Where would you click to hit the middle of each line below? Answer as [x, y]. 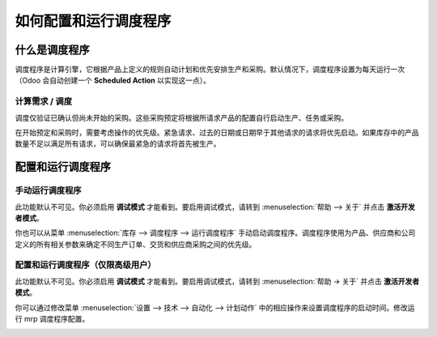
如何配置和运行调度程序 [93, 21]
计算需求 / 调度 [44, 101]
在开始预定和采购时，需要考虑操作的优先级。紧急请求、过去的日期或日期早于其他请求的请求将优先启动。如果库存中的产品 [217, 132]
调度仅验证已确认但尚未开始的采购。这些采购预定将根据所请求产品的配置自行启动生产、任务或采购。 [181, 117]
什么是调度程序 [52, 50]
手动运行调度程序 [48, 190]
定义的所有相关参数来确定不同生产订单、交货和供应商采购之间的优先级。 [136, 244]
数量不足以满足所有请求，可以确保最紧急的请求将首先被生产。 [118, 144]
